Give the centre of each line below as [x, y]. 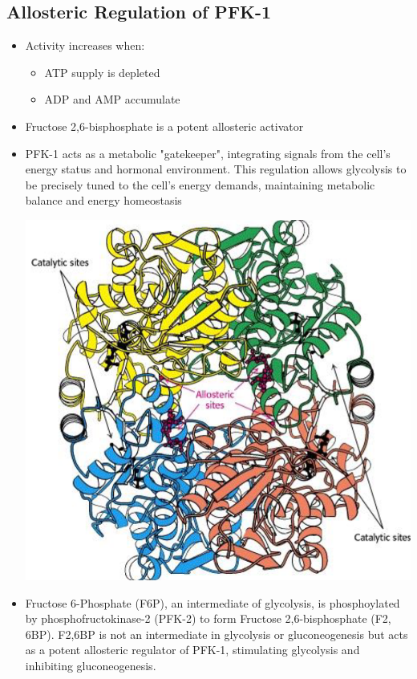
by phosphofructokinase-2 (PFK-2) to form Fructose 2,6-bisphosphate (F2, [208, 618]
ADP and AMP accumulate [112, 99]
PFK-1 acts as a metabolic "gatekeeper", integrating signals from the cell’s [208, 153]
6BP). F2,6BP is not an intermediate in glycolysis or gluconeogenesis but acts [217, 634]
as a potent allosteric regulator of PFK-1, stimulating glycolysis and [192, 650]
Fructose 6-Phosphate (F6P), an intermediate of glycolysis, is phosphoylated [213, 602]
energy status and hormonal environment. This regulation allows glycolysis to [216, 169]
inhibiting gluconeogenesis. [91, 666]
